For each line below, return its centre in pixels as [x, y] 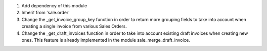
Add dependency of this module [54, 6]
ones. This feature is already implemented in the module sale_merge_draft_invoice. [106, 40]
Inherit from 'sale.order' [46, 13]
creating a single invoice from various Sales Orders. [74, 26]
